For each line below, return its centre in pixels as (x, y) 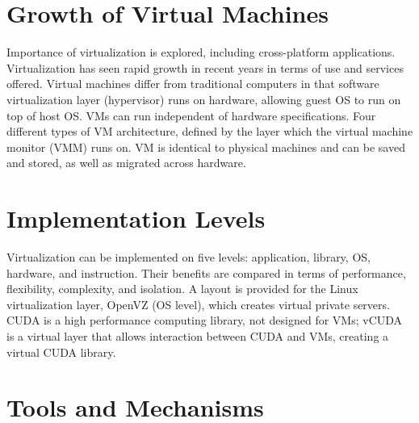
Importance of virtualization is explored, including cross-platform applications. (201, 52)
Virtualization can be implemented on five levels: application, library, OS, (189, 257)
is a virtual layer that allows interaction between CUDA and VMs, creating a (198, 335)
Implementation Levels (136, 218)
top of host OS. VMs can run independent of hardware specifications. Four (191, 115)
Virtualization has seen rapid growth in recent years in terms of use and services (205, 67)
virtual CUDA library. (61, 352)
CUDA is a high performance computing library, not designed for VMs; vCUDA (205, 320)
